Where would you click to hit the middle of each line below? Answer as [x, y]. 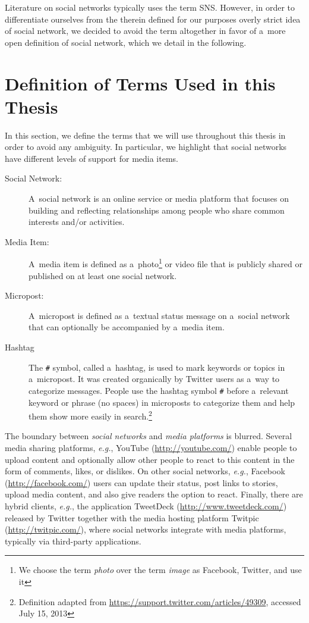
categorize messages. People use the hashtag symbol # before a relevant [159, 390]
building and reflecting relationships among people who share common [157, 210]
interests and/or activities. [77, 222]
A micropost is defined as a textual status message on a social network [159, 315]
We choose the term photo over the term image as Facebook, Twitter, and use [160, 570]
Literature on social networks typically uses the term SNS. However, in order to [150, 7]
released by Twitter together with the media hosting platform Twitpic [132, 517]
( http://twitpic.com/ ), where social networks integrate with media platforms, [146, 529]
